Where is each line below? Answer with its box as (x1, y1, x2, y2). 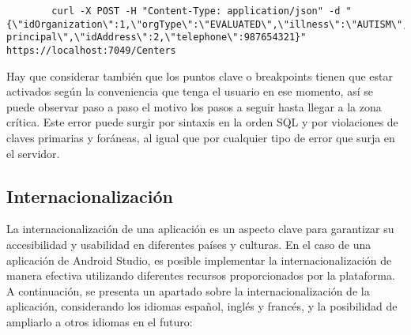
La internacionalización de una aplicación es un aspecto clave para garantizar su (6, 220, 394, 237)
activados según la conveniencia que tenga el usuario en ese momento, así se (6, 83, 373, 100)
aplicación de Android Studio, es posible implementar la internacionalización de (6, 251, 392, 268)
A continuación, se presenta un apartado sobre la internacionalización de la (6, 282, 370, 299)
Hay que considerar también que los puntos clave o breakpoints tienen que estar (6, 67, 393, 84)
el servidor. (6, 145, 60, 161)
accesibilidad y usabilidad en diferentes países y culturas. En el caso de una (6, 235, 371, 252)
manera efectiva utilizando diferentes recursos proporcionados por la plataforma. (6, 267, 395, 284)
